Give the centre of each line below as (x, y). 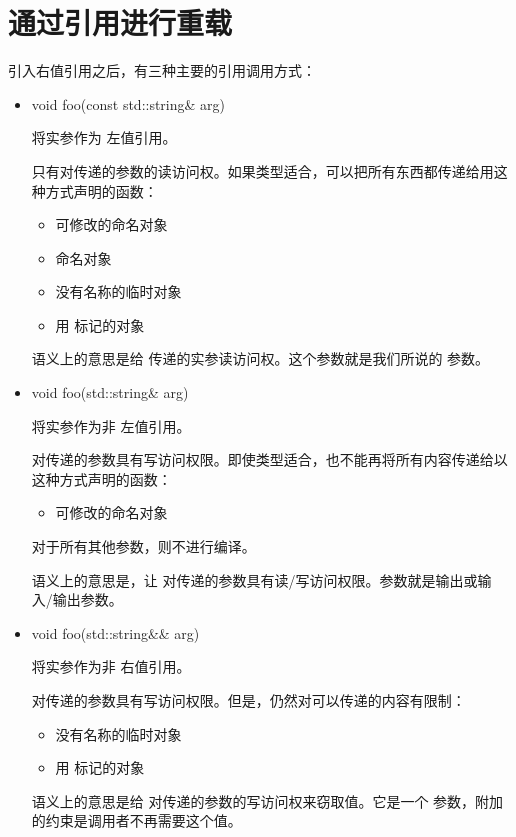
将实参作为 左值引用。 (104, 137)
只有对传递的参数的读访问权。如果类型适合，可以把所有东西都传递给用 (262, 170)
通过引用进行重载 (120, 22)
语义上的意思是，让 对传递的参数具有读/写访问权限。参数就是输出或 (254, 579)
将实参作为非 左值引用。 (111, 425)
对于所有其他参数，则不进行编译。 (143, 546)
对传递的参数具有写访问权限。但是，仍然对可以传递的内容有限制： (248, 700)
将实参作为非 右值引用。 (111, 666)
